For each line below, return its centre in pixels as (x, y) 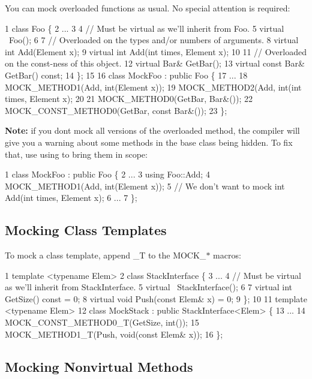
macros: (227, 255)
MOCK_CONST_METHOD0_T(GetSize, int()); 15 (102, 322)
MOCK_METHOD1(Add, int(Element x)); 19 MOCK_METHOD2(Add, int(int (153, 87)
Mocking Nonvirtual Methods (99, 366)
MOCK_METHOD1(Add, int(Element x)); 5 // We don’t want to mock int (145, 186)
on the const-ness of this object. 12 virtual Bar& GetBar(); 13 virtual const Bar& (155, 63)
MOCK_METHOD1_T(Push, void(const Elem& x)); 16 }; (114, 334)
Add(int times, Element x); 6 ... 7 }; (71, 198)
